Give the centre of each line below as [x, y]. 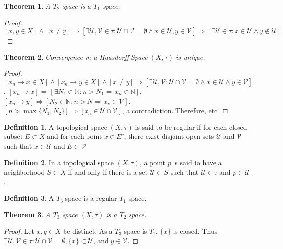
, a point [152, 162]
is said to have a [197, 162]
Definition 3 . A [29, 198]
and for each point [75, 136]
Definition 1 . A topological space [55, 126]
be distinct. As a [88, 231]
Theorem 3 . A [27, 214]
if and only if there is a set [108, 172]
